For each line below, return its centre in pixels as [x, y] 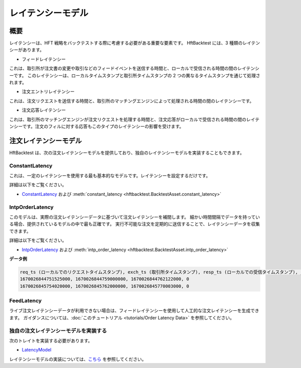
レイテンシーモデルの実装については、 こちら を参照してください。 [78, 359]
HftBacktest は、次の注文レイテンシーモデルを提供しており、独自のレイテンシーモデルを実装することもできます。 [127, 153]
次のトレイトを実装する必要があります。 [51, 340]
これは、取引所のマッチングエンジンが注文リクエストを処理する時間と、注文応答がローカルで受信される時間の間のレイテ [134, 119]
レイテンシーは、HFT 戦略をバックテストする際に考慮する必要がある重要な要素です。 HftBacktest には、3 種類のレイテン [135, 43]
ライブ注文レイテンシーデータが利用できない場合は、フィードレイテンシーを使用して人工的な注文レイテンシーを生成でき [134, 311]
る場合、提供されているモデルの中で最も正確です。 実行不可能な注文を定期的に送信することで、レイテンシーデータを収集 [135, 224]
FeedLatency [26, 301]
